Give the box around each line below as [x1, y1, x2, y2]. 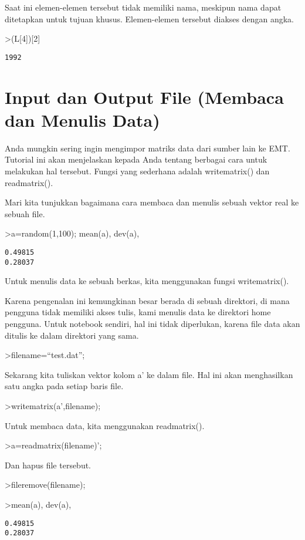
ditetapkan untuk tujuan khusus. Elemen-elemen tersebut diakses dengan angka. [5, 12, 294, 25]
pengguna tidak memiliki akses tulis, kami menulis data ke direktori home [5, 306, 271, 318]
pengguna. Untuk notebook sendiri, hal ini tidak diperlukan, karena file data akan [5, 318, 300, 329]
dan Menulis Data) [5, 107, 160, 131]
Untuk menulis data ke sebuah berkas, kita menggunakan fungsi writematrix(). [5, 275, 289, 287]
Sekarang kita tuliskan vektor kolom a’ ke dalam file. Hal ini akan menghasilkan [5, 368, 293, 380]
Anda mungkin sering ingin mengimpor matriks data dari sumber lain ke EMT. [5, 141, 290, 154]
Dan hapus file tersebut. [5, 458, 91, 471]
